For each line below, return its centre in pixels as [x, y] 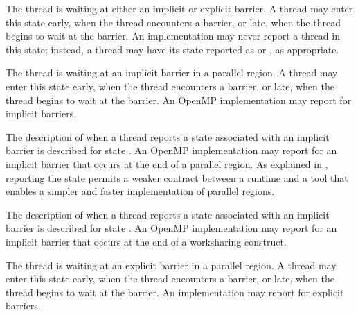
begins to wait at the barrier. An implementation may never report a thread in [173, 36]
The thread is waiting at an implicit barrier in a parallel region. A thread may [172, 73]
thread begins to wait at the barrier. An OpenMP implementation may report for [179, 100]
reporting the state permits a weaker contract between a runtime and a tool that [177, 177]
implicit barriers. [41, 113]
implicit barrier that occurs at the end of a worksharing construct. [146, 241]
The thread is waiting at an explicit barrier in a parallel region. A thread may [171, 265]
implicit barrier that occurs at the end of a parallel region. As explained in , [167, 163]
